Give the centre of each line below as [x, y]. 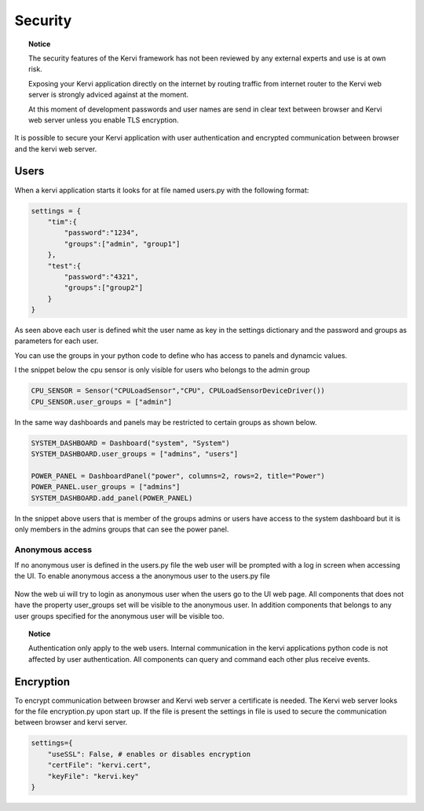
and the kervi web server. [56, 148]
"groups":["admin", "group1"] [122, 244]
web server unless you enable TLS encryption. [104, 120]
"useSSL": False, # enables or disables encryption [149, 754]
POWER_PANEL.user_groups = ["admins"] [106, 487]
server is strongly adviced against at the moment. [108, 95]
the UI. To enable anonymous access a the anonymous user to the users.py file [143, 576]
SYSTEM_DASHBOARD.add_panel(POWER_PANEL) [112, 498]
